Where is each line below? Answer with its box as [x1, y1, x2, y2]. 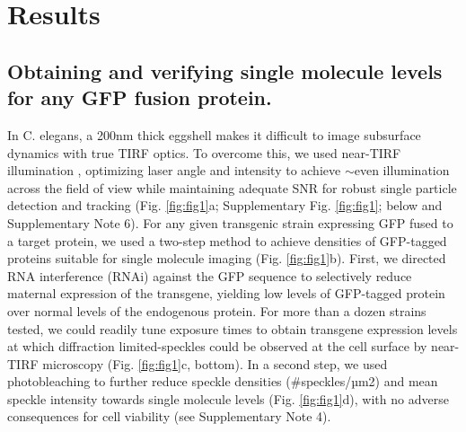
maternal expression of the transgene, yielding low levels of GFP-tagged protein [7, 284, 445, 303]
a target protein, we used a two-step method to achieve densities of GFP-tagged [7, 231, 447, 250]
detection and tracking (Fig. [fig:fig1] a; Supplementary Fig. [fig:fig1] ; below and [7, 196, 443, 215]
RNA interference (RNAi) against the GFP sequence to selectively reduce [7, 266, 412, 285]
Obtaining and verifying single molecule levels [7, 57, 443, 84]
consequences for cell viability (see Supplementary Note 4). [7, 407, 331, 426]
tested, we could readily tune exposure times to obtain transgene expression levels [7, 319, 458, 338]
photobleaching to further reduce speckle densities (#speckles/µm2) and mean [7, 372, 438, 391]
